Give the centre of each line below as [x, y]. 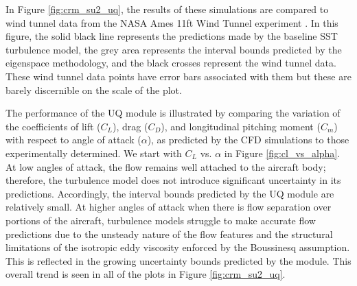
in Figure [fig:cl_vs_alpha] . [282, 153]
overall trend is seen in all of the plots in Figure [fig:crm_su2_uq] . [146, 274]
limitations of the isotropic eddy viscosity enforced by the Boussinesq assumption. [178, 247]
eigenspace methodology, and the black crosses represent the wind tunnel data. [171, 63]
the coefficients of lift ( [53, 126]
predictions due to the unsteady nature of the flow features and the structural [169, 234]
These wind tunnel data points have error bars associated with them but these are [178, 76]
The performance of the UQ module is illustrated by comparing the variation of [173, 113]
